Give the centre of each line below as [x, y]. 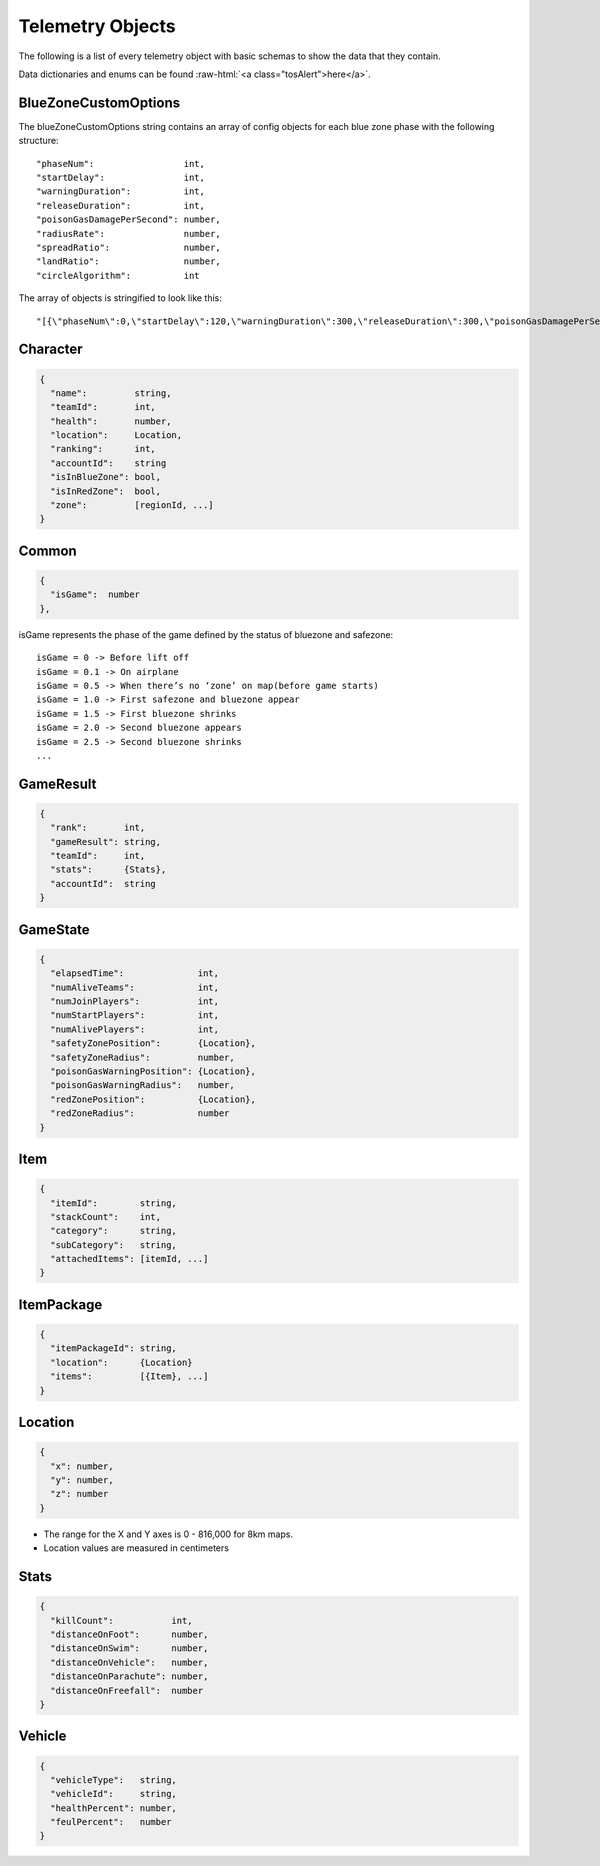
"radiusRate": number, [129, 233]
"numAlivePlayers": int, [135, 1029]
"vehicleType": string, [113, 1779]
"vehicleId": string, [113, 1794]
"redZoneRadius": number [140, 1113]
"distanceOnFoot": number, [129, 1634]
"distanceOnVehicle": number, [129, 1662]
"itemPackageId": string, [113, 1348]
